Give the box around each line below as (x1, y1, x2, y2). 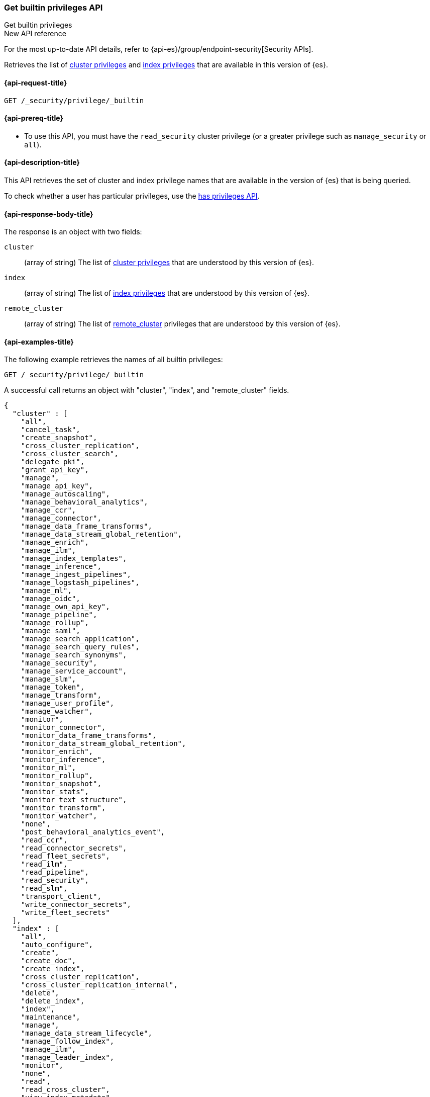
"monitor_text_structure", (21, 796, 127, 804)
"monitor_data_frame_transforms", (21, 731, 157, 740)
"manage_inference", (21, 562, 101, 571)
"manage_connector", (21, 514, 101, 523)
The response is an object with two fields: (4, 227, 142, 236)
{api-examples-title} (4, 337, 74, 346)
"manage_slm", (21, 675, 76, 684)
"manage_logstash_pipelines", (21, 578, 140, 587)
